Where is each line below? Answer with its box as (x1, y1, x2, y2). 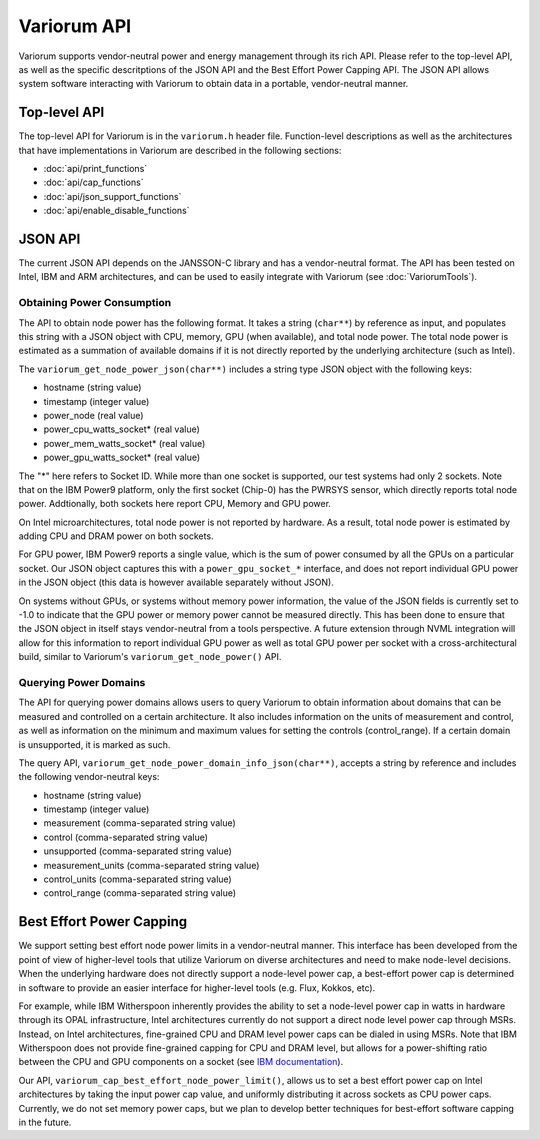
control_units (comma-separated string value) (43, 873, 232, 885)
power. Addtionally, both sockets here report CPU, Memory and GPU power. (18, 498, 332, 510)
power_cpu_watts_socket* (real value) (43, 423, 200, 435)
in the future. (18, 1116, 72, 1129)
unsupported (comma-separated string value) (43, 845, 232, 857)
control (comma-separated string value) (43, 831, 209, 843)
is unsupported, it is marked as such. (18, 738, 171, 750)
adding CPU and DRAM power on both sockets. (18, 530, 214, 542)
